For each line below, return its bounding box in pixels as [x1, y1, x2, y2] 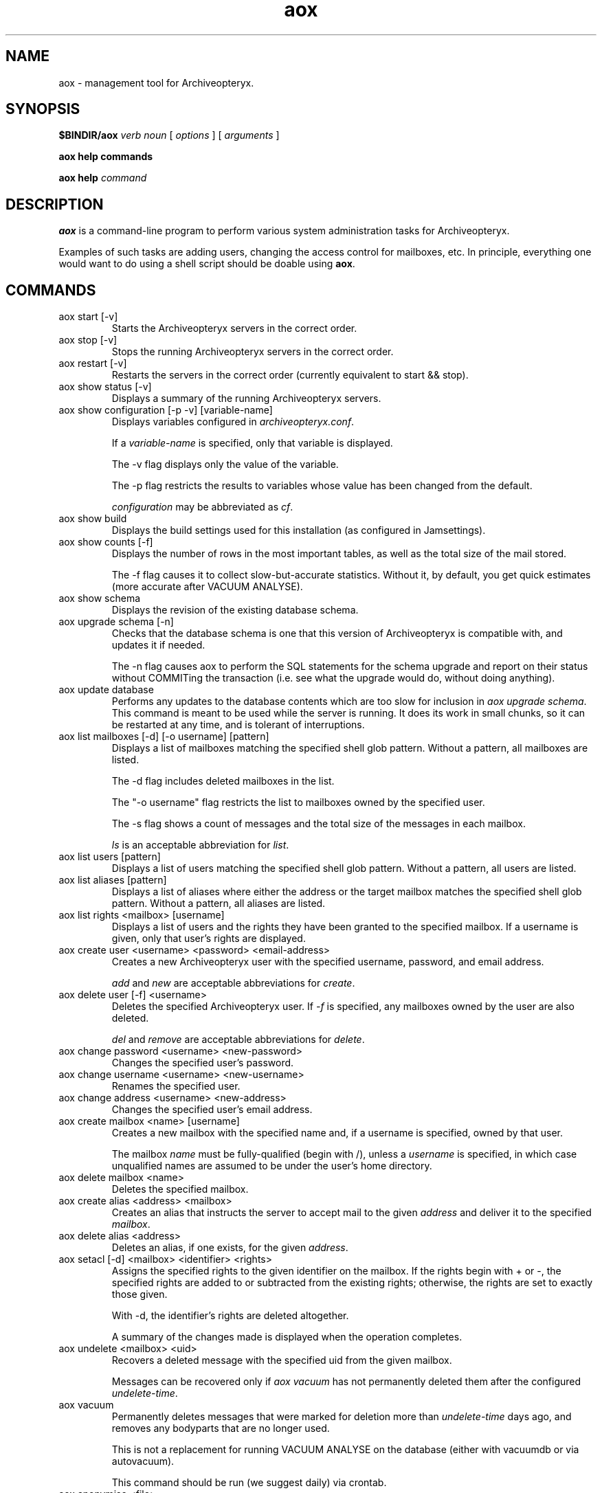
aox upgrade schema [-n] [58, 616, 174, 628]
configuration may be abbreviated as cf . [111, 501, 293, 513]
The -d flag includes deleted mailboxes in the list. [111, 775, 335, 787]
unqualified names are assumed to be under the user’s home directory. [111, 1160, 432, 1172]
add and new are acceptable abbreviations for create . [111, 977, 355, 989]
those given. [111, 1288, 168, 1301]
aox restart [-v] [58, 357, 127, 370]
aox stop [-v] [58, 334, 118, 346]
